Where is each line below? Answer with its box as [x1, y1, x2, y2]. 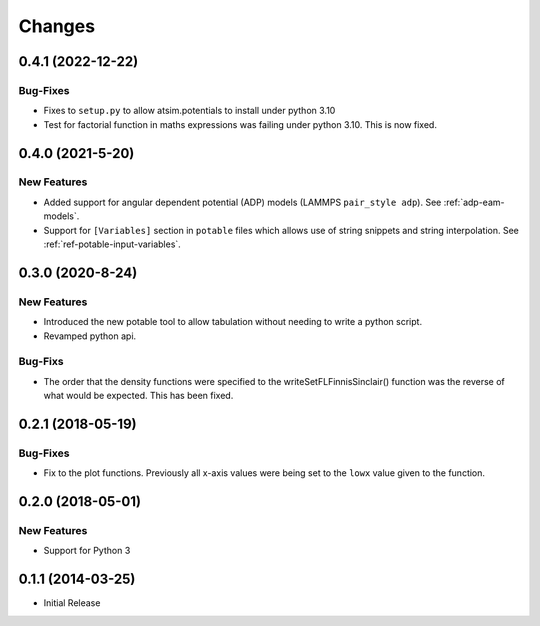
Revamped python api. [43, 330, 137, 342]
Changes [18, 15, 95, 37]
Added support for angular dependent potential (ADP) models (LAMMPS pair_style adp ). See [43, 196, 442, 208]
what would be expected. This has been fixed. [43, 390, 234, 402]
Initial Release [43, 597, 101, 609]
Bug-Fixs [18, 355, 64, 369]
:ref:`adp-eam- [443, 196, 505, 208]
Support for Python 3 [43, 545, 131, 557]
